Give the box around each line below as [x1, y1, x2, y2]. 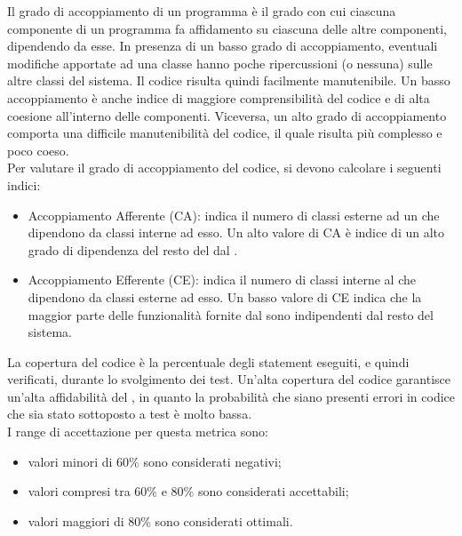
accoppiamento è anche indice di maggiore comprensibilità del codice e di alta [7, 88, 430, 107]
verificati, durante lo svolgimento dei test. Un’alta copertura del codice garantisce [7, 370, 450, 388]
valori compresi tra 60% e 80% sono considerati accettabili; [28, 482, 349, 500]
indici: [7, 175, 41, 194]
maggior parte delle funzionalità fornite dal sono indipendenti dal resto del [28, 305, 434, 324]
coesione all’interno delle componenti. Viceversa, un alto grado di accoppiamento [7, 106, 447, 124]
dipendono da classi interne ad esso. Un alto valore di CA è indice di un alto [28, 223, 445, 242]
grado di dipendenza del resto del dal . [28, 240, 238, 259]
